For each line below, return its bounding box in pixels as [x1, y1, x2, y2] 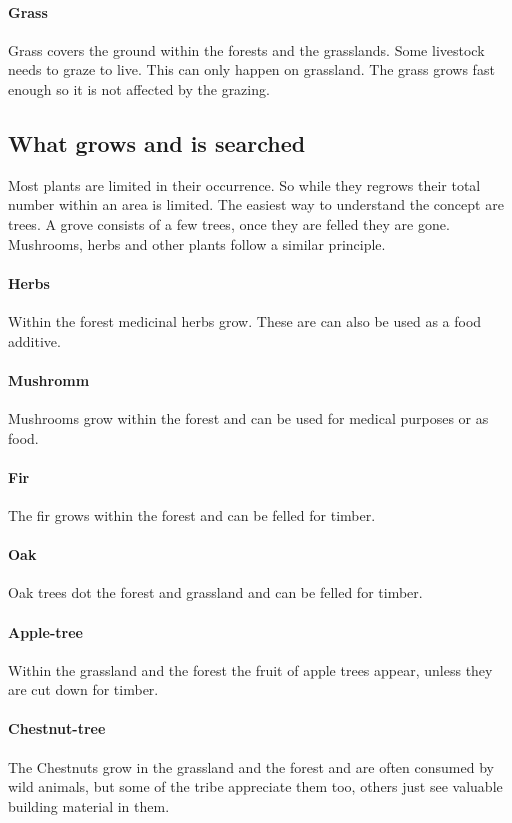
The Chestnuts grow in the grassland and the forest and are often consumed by [8, 756, 494, 777]
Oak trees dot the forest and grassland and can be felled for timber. [8, 582, 423, 603]
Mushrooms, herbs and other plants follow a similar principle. [8, 233, 386, 254]
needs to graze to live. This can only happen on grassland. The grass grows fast [8, 59, 495, 80]
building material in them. [8, 795, 170, 816]
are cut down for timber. [8, 679, 159, 700]
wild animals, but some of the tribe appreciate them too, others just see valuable [8, 776, 503, 797]
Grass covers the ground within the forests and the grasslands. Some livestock [8, 39, 485, 60]
